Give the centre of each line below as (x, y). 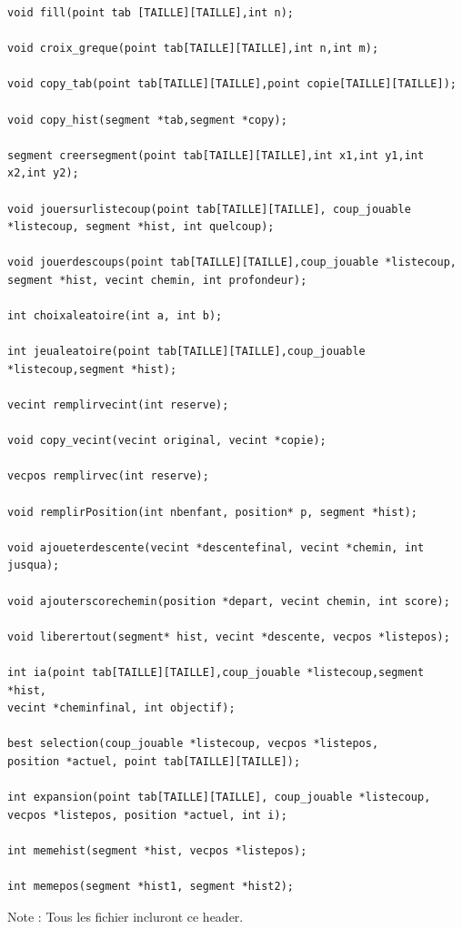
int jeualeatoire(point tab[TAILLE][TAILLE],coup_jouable (186, 352)
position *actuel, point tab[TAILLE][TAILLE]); (154, 761)
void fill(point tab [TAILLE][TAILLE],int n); (151, 13)
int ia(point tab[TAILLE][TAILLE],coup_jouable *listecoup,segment (216, 672)
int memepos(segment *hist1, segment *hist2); (151, 887)
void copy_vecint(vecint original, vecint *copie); (167, 441)
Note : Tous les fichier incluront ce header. (126, 916)
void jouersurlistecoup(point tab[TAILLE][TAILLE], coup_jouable (209, 209)
